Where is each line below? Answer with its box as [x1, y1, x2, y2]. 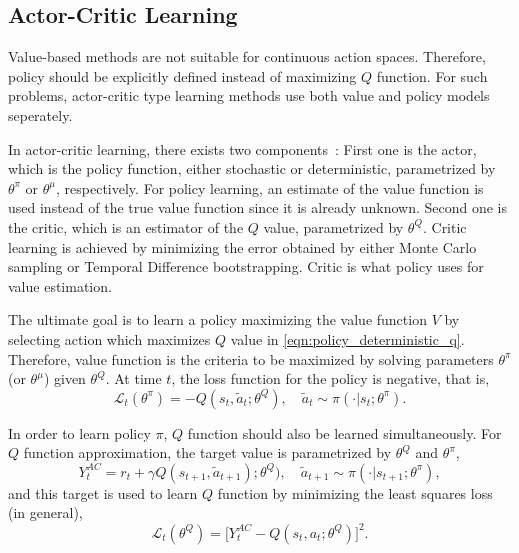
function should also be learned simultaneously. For [187, 422, 502, 443]
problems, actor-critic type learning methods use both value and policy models [8, 85, 490, 106]
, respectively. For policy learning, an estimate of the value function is [56, 177, 484, 198]
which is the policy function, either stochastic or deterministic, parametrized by [8, 158, 496, 179]
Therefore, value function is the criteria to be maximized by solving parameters [8, 348, 494, 369]
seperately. [8, 104, 73, 125]
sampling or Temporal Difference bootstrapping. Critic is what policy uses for [8, 256, 484, 277]
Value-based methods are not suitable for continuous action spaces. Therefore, [8, 46, 486, 67]
